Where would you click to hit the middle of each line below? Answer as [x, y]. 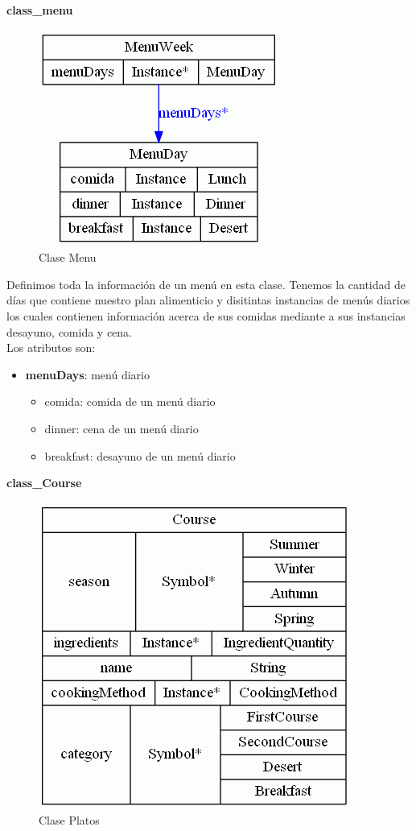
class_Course [44, 483]
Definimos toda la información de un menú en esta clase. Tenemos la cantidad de [206, 284]
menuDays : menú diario [87, 374]
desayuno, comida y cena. [70, 331]
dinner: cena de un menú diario [122, 428]
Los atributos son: [51, 347]
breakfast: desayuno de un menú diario [140, 455]
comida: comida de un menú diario [130, 401]
